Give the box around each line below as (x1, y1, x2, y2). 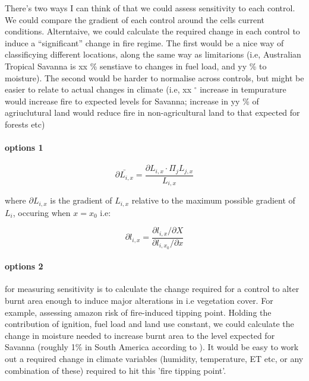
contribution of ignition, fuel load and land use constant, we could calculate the (5, 317, 294, 330)
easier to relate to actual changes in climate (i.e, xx (5, 83, 192, 96)
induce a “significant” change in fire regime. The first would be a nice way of (5, 36, 284, 49)
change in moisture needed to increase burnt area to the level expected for (5, 329, 275, 341)
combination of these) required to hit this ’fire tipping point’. (5, 364, 226, 376)
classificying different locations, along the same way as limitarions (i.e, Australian (5, 48, 301, 61)
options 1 (5, 141, 43, 154)
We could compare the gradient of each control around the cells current (5, 13, 265, 26)
